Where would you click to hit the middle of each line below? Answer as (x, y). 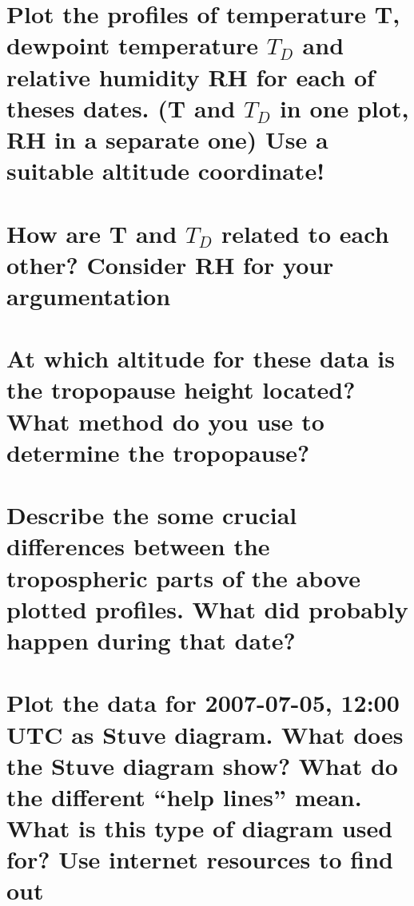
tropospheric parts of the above (184, 577)
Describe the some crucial (152, 515)
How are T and (92, 233)
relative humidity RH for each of (191, 76)
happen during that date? (151, 640)
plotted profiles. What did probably (207, 608)
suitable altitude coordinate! (165, 171)
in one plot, (344, 107)
